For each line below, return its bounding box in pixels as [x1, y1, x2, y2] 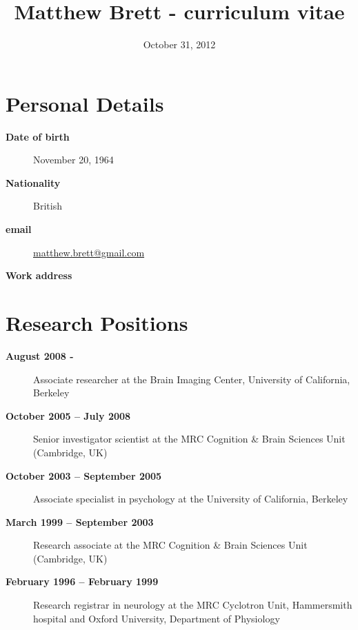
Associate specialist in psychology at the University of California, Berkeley [33, 491, 348, 506]
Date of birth [6, 129, 70, 143]
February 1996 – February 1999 [6, 574, 159, 589]
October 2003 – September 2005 [6, 468, 162, 482]
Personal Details [6, 89, 164, 117]
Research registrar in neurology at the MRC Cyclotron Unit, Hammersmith [33, 598, 352, 612]
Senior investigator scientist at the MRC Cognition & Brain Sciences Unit [33, 431, 346, 446]
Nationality [6, 175, 61, 190]
